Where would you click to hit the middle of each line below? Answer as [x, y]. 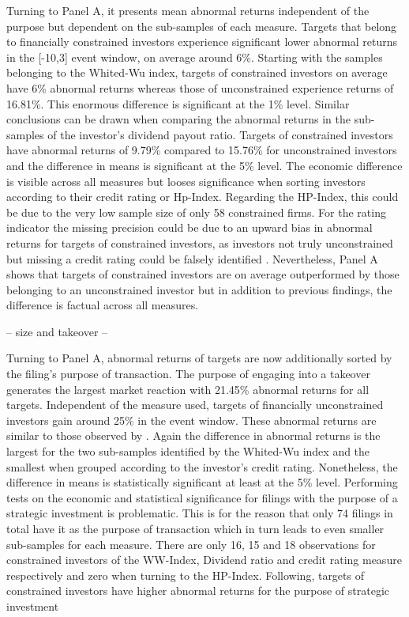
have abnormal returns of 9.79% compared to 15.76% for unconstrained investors [202, 150]
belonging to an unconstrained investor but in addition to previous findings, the [199, 289]
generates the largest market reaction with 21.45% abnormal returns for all [188, 389]
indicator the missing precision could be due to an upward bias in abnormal [189, 227]
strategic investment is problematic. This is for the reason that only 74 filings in [200, 513]
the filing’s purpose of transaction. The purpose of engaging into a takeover [188, 374]
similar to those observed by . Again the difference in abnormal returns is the [193, 435]
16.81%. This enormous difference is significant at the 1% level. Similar [178, 103]
